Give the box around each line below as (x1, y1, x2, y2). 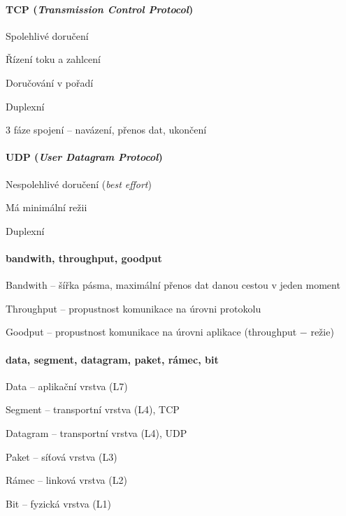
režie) (310, 324, 334, 339)
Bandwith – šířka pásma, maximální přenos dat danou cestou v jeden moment (6, 278, 340, 292)
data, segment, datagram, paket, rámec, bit (6, 352, 219, 366)
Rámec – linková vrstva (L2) (6, 473, 127, 487)
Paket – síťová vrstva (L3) (6, 449, 117, 464)
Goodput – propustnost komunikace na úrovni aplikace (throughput (6, 324, 297, 339)
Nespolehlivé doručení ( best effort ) (6, 176, 152, 191)
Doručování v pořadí (6, 75, 94, 89)
